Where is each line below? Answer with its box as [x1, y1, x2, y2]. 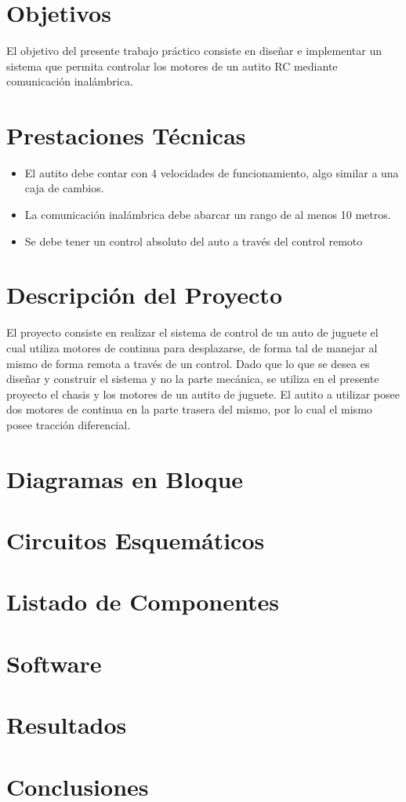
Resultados [6, 709, 127, 741]
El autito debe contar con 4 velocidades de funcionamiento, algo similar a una [24, 164, 399, 180]
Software [6, 647, 102, 679]
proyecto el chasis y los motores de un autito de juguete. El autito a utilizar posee [6, 385, 400, 402]
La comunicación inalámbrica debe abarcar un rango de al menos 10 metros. [24, 206, 391, 223]
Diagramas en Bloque [6, 462, 244, 494]
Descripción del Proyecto [6, 279, 282, 311]
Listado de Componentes [6, 585, 279, 618]
